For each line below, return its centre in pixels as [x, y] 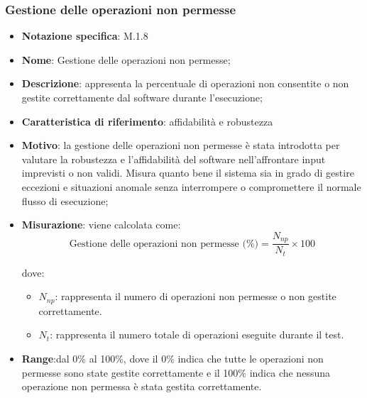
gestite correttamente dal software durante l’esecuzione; [142, 97]
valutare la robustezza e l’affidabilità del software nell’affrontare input [174, 159]
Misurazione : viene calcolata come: [101, 225]
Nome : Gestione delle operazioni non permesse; [126, 59]
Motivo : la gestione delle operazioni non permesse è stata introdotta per [181, 145]
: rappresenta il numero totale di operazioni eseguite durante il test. [197, 335]
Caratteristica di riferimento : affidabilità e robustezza [147, 121]
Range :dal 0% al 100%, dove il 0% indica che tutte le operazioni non [172, 358]
